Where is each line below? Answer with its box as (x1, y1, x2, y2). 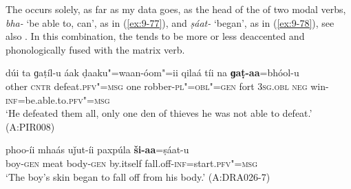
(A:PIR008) (6, 119, 55, 133)
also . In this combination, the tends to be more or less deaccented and (6, 29, 305, 43)
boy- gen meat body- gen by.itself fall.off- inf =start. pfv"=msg (6, 155, 258, 170)
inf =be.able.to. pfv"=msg (6, 92, 110, 107)
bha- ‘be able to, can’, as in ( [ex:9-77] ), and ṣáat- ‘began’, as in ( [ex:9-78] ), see (6, 15, 334, 30)
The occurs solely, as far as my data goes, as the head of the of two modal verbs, (6, 2, 346, 16)
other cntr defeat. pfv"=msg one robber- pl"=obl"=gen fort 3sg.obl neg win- (6, 78, 329, 93)
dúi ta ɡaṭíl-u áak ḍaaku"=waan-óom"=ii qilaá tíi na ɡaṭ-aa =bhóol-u (6, 65, 299, 80)
